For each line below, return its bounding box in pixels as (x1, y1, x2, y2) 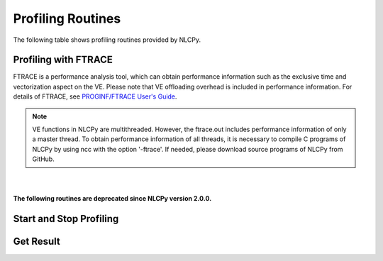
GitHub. (32, 155, 55, 163)
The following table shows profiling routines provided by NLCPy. (13, 35, 201, 44)
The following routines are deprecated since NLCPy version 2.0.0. (13, 194, 212, 203)
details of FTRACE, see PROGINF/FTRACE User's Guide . (13, 92, 177, 101)
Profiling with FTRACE (13, 54, 113, 66)
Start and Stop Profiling (13, 213, 119, 225)
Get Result (13, 235, 60, 248)
